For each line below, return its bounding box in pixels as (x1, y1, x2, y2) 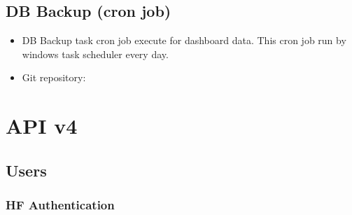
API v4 (6, 111, 78, 140)
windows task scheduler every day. (22, 46, 169, 61)
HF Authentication (6, 196, 115, 214)
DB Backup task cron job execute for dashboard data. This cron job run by (22, 33, 346, 48)
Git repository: (22, 70, 86, 85)
